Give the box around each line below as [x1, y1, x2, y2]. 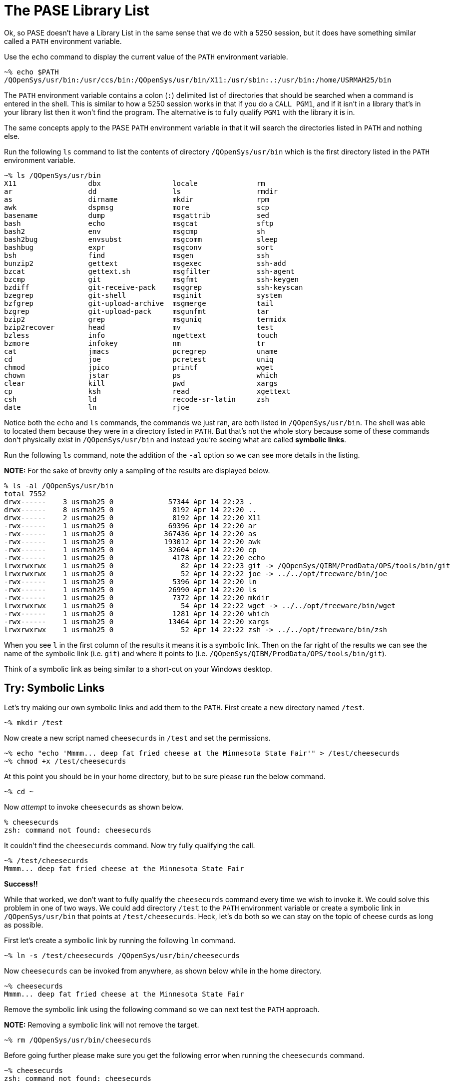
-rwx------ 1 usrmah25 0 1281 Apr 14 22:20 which [4, 609, 270, 618]
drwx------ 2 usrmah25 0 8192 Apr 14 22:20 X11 [4, 513, 261, 522]
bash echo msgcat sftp [4, 219, 274, 227]
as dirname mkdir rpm [4, 195, 270, 203]
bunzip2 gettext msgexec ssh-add [4, 259, 286, 267]
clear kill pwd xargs [4, 379, 278, 387]
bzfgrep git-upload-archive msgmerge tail [4, 299, 274, 307]
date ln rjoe [4, 403, 189, 411]
